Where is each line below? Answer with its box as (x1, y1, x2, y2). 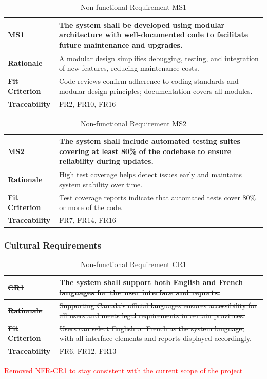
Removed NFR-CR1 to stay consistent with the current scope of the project (4, 365, 243, 376)
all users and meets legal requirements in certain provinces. (59, 310, 245, 321)
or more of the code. (59, 202, 123, 213)
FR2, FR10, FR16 (59, 98, 116, 109)
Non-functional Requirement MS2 (81, 118, 186, 128)
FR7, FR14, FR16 (59, 215, 116, 225)
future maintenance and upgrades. (59, 39, 183, 50)
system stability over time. (59, 179, 143, 189)
